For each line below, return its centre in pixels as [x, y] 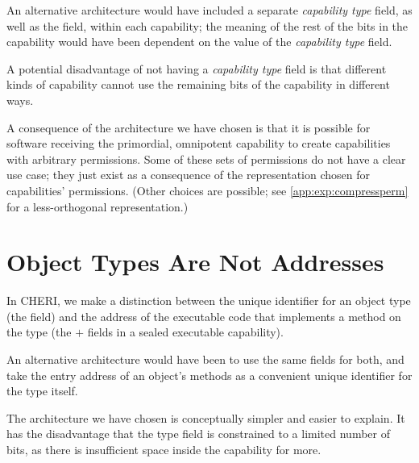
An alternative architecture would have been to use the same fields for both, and [205, 359]
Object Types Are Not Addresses [195, 262]
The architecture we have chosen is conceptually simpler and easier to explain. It [206, 417]
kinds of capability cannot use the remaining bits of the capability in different [198, 84]
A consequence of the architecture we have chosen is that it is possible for [189, 127]
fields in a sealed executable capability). [185, 332]
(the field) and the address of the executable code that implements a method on [204, 316]
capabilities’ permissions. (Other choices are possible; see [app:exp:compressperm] [207, 190]
